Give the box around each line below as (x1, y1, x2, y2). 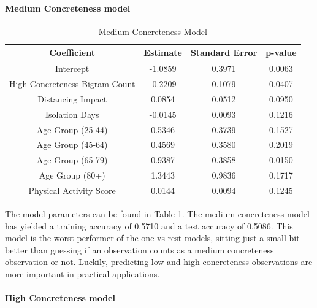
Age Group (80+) (39, 169, 105, 182)
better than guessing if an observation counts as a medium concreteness (5, 243, 274, 256)
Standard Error (190, 46, 258, 59)
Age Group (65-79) (36, 153, 108, 166)
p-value (265, 46, 297, 59)
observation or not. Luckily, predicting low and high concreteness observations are (5, 255, 313, 268)
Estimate (143, 46, 182, 59)
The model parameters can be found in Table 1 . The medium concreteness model (5, 207, 310, 220)
